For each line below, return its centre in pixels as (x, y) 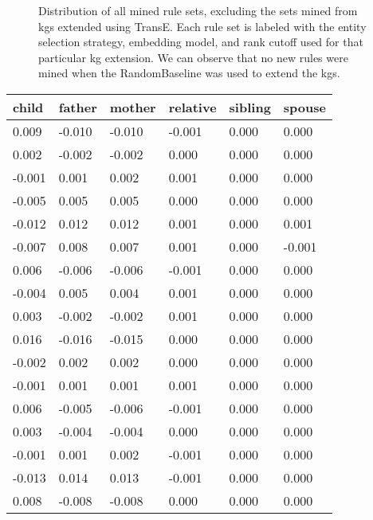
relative (192, 107)
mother (133, 107)
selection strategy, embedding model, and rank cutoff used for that (201, 42)
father (78, 107)
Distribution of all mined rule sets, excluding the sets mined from (198, 10)
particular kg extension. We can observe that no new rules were (193, 57)
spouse (304, 107)
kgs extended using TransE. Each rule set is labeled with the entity (202, 26)
